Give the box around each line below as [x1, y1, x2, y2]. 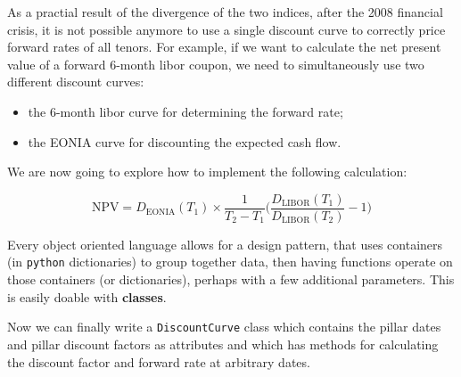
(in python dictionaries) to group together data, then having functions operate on [7, 252, 453, 271]
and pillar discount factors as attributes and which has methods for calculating [7, 334, 439, 353]
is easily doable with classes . [7, 287, 167, 306]
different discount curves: [7, 72, 144, 91]
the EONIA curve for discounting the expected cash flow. [28, 132, 342, 151]
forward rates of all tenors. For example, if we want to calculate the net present [7, 37, 441, 56]
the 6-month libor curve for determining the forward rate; [28, 102, 343, 120]
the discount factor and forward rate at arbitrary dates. [7, 352, 310, 371]
